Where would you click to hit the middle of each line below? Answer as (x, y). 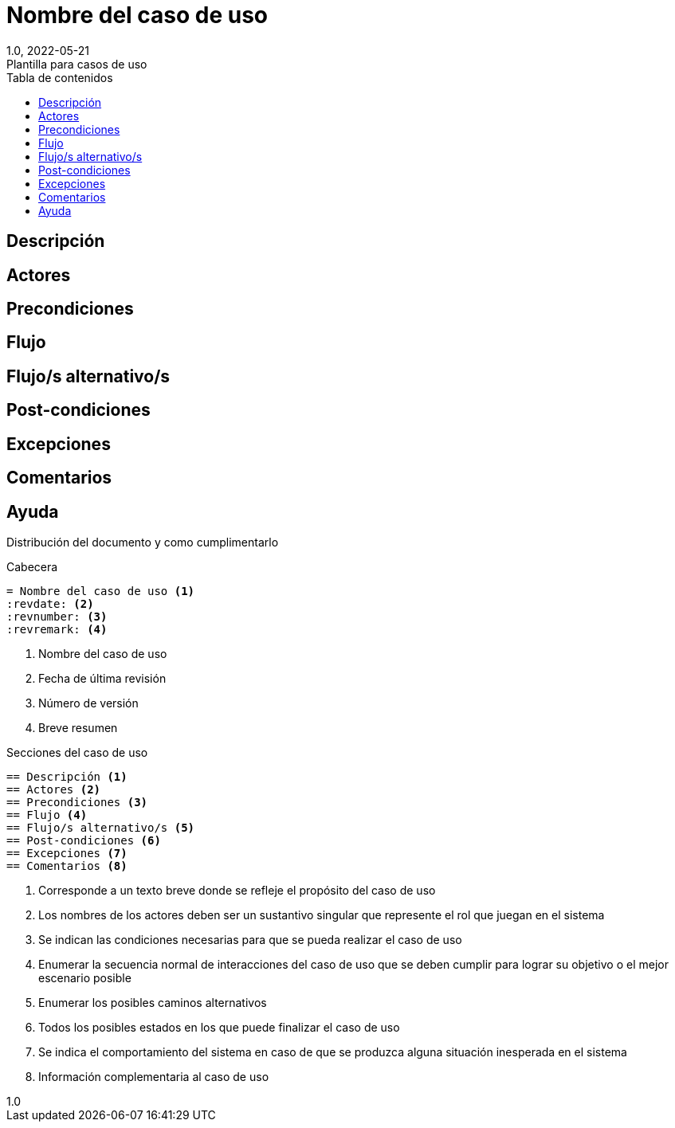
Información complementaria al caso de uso (154, 1076)
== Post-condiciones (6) (84, 840)
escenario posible (85, 977)
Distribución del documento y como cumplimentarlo (143, 542)
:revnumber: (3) (57, 616)
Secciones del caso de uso (77, 752)
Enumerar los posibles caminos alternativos (153, 1002)
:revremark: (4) (57, 629)
